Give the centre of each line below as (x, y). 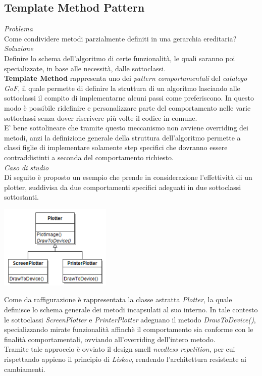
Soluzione (19, 48)
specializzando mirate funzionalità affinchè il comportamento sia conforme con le (129, 329)
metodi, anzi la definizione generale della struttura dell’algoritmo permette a (122, 137)
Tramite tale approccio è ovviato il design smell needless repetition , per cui (120, 349)
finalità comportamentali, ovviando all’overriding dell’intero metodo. (110, 339)
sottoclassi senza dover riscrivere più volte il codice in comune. (101, 117)
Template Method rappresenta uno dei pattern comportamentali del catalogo (126, 78)
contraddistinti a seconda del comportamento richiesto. (89, 157)
